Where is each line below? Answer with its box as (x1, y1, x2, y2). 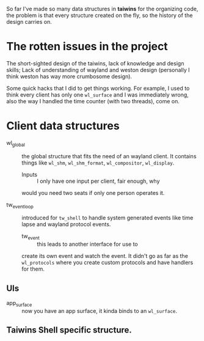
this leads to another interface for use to (37, 241, 139, 248)
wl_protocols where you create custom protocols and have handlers (21, 259, 194, 266)
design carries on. (6, 18, 52, 25)
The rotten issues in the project (6, 40, 168, 54)
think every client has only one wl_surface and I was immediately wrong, (6, 91, 189, 98)
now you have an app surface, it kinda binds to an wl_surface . (21, 307, 178, 314)
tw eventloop (6, 201, 34, 210)
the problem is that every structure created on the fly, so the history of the (6, 12, 193, 19)
